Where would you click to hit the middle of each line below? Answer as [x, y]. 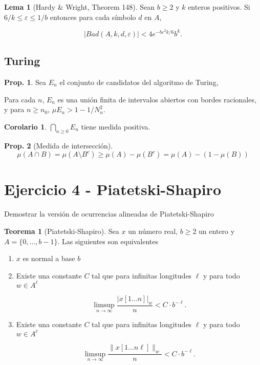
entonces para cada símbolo [93, 17]
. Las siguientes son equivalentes [108, 241]
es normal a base [49, 258]
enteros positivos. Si [219, 7]
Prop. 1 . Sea [25, 82]
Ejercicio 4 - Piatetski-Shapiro [113, 189]
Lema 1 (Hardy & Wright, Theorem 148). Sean [80, 7]
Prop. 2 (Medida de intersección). [59, 145]
